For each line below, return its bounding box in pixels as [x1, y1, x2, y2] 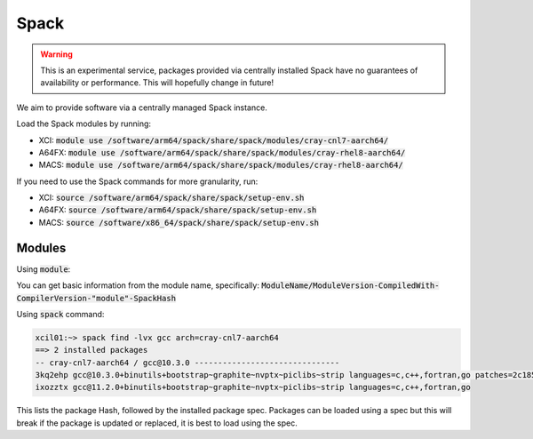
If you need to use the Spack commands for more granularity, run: [16, 176, 259, 187]
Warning [40, 49, 73, 60]
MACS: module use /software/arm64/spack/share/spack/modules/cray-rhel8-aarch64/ [38, 160, 403, 171]
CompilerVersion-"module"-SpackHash [16, 293, 177, 303]
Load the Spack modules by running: [16, 118, 151, 129]
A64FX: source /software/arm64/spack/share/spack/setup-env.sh [38, 204, 317, 215]
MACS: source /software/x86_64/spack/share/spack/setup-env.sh [38, 217, 320, 227]
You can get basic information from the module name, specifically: [16, 280, 259, 291]
